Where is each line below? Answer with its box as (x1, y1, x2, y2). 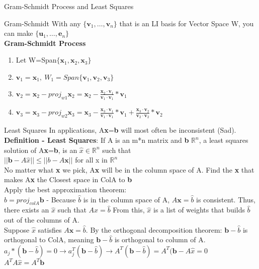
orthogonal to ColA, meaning (4, 234, 94, 245)
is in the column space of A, (83, 194, 170, 204)
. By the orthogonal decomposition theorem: (85, 224, 222, 235)
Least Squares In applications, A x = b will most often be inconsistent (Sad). (4, 125, 236, 135)
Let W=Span (16, 55, 57, 65)
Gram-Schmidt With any (4, 18, 81, 28)
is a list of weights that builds (153, 204, 245, 215)
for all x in (75, 154, 108, 165)
